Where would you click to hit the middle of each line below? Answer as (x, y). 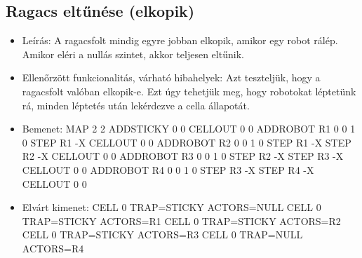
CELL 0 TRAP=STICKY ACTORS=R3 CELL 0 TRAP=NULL (162, 235)
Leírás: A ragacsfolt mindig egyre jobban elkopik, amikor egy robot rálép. (180, 40)
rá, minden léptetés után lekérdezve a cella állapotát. (136, 105)
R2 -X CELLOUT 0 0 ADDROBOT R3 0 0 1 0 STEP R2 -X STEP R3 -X (183, 156)
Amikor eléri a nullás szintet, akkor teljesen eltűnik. (133, 54)
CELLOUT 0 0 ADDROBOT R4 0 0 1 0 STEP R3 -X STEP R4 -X (168, 169)
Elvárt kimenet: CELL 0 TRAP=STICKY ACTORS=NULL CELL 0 (172, 207)
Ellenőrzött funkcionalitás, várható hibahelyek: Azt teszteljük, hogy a (171, 77)
